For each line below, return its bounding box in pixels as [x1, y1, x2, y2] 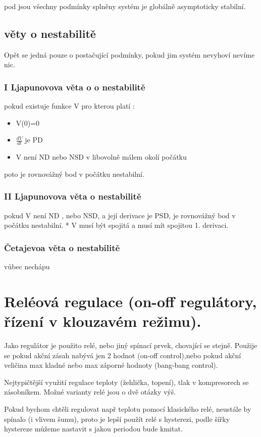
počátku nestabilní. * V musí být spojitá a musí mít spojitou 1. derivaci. [4, 220, 229, 230]
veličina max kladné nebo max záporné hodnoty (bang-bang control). [4, 360, 218, 370]
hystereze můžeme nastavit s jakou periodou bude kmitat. [4, 423, 183, 434]
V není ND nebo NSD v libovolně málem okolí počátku [16, 152, 187, 162]
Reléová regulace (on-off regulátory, [4, 290, 257, 311]
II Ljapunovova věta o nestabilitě [4, 190, 141, 203]
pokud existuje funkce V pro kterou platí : [4, 101, 135, 111]
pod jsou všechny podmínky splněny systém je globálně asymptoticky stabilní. [4, 1, 246, 11]
